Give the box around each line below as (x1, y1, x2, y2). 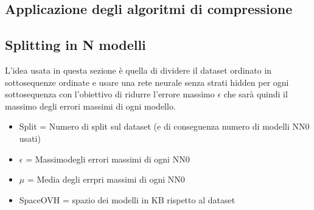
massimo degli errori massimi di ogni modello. (5, 99, 176, 112)
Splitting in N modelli (5, 35, 146, 54)
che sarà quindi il (223, 88, 288, 100)
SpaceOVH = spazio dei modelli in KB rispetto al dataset (19, 193, 235, 206)
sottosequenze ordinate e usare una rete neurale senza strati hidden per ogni (5, 75, 289, 88)
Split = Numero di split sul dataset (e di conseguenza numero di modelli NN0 (19, 120, 310, 133)
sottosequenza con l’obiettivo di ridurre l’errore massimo (5, 88, 215, 100)
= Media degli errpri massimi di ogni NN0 (27, 173, 185, 186)
